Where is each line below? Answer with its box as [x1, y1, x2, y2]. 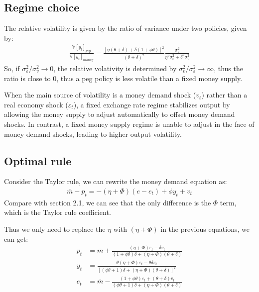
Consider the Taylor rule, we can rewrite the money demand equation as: [4, 176, 227, 187]
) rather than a [201, 90, 248, 100]
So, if [4, 63, 20, 73]
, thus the [214, 63, 243, 73]
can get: [4, 233, 28, 244]
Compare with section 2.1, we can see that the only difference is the [4, 197, 211, 207]
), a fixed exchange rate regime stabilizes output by [73, 99, 230, 109]
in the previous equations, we [160, 223, 250, 234]
